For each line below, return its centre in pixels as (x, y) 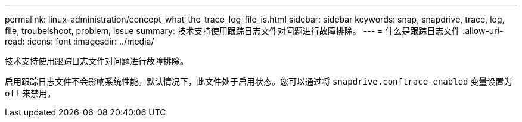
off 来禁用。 (30, 93)
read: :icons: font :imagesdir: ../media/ (80, 41)
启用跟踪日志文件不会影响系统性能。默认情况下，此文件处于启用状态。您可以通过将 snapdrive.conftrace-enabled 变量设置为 (259, 81)
